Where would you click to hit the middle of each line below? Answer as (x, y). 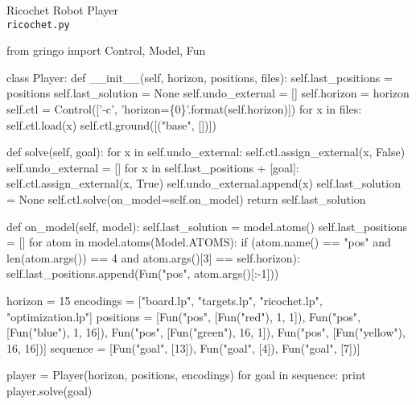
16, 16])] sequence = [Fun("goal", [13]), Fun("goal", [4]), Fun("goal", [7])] (183, 347)
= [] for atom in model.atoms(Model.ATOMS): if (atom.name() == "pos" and (199, 242)
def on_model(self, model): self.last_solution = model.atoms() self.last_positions (207, 226)
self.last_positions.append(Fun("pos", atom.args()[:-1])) (143, 273)
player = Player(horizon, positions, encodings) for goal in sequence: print (186, 375)
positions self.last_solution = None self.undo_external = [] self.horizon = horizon (208, 93)
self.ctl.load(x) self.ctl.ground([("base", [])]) (111, 124)
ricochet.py (38, 25)
